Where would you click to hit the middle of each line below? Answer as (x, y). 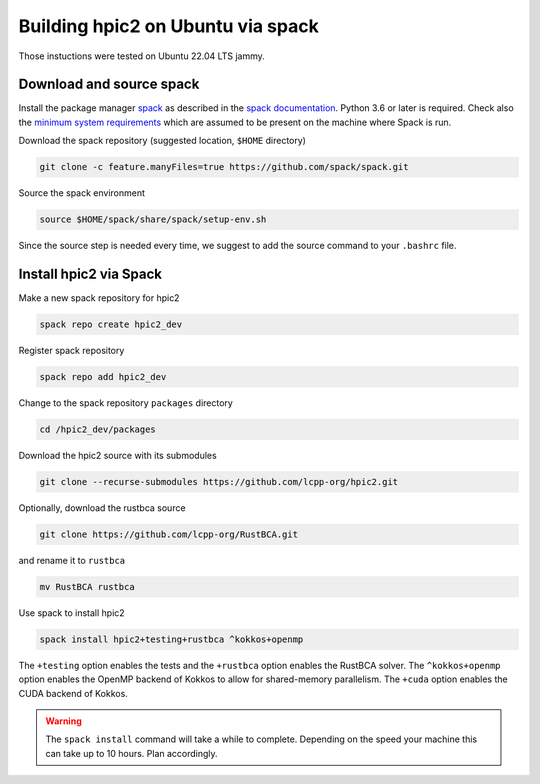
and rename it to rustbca (72, 560)
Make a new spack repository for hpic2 (99, 298)
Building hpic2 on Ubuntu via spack (168, 26)
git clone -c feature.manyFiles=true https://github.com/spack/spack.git (224, 167)
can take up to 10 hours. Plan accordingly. (132, 753)
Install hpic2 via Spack (90, 273)
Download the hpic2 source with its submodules (117, 455)
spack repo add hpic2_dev (103, 377)
